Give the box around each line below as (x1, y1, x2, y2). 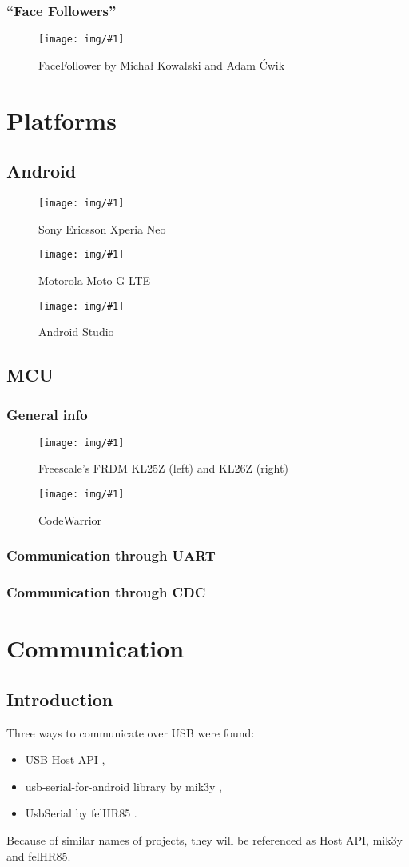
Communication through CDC (6, 582, 206, 602)
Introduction (6, 686, 113, 711)
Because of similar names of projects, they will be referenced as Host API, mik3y (6, 831, 403, 848)
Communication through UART (6, 545, 216, 565)
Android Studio (38, 323, 114, 340)
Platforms (6, 103, 117, 136)
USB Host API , (25, 751, 105, 768)
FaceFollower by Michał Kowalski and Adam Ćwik (38, 56, 285, 73)
